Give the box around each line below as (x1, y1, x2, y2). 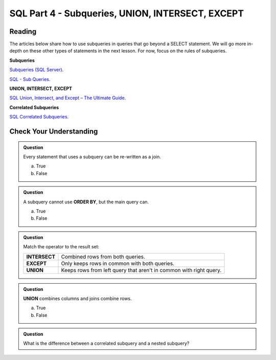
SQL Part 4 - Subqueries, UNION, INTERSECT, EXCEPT (9, 8, 244, 19)
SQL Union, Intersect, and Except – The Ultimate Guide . (9, 95, 126, 101)
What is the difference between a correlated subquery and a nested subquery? (23, 341, 190, 347)
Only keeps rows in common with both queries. (61, 260, 175, 267)
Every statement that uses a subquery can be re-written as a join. (23, 154, 161, 160)
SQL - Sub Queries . (9, 76, 51, 82)
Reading (9, 27, 37, 36)
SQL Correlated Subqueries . (9, 114, 69, 120)
